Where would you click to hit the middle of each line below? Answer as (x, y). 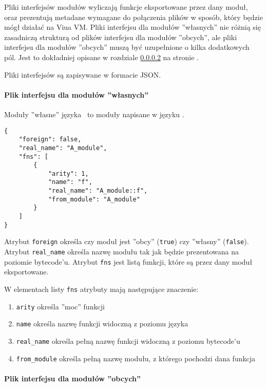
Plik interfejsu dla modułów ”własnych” (77, 94)
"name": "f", (70, 182)
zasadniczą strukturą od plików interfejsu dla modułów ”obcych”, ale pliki (121, 37)
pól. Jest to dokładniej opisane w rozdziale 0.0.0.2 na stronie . (101, 57)
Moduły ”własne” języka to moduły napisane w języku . (94, 114)
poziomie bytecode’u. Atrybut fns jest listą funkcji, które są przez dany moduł (128, 261)
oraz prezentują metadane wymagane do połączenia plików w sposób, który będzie (133, 17)
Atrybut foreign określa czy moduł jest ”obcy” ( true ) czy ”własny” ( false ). (127, 241)
